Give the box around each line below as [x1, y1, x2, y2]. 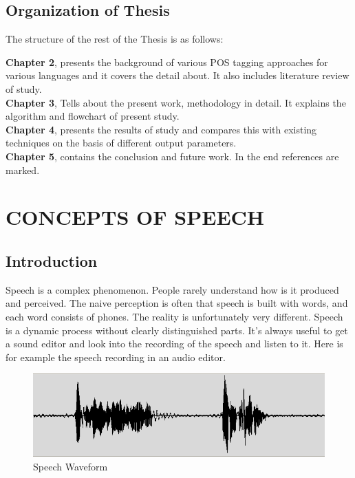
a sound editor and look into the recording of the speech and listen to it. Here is [6, 336, 343, 351]
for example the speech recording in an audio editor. [6, 349, 226, 364]
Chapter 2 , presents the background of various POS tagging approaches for [6, 54, 328, 69]
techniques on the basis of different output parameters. [6, 135, 237, 150]
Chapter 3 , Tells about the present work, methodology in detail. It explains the [6, 95, 346, 109]
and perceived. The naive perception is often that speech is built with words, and [6, 296, 348, 310]
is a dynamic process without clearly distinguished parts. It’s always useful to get [6, 323, 348, 337]
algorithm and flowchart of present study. [6, 109, 180, 123]
